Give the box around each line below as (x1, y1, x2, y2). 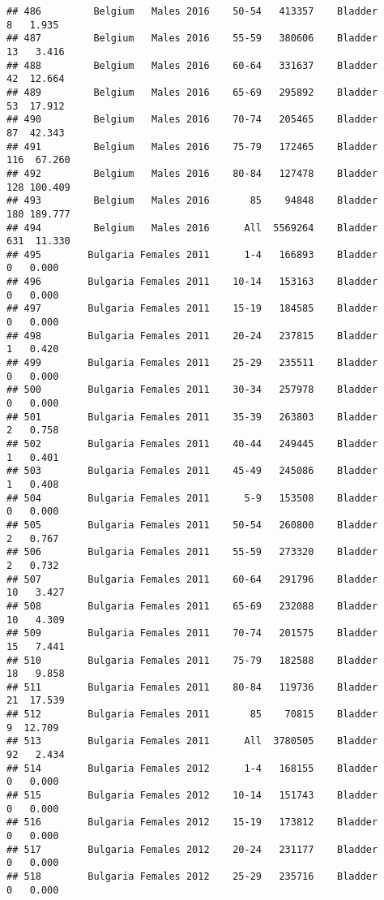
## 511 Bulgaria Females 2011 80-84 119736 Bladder (6, 681, 378, 693)
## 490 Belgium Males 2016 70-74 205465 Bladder (6, 114, 378, 126)
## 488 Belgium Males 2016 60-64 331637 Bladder (6, 59, 378, 71)
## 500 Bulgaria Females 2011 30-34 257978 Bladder (6, 384, 378, 396)
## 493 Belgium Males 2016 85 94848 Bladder (6, 195, 378, 207)
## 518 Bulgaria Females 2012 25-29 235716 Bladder (6, 871, 378, 882)
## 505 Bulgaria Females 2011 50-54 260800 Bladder (6, 519, 378, 531)
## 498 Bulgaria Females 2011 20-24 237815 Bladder (6, 329, 378, 342)
